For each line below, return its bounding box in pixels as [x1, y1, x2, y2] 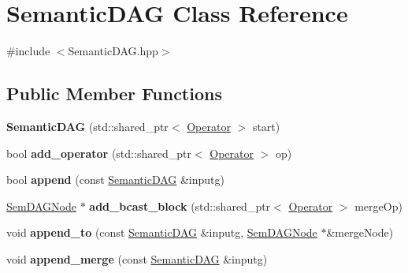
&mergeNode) [326, 224, 394, 241]
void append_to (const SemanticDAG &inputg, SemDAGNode [6, 224, 317, 241]
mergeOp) [354, 197, 402, 214]
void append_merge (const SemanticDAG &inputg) [6, 250, 268, 267]
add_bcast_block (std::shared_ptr [89, 197, 271, 214]
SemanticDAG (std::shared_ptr [6, 118, 169, 134]
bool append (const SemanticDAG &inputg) [6, 171, 225, 188]
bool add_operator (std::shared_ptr [6, 144, 191, 161]
